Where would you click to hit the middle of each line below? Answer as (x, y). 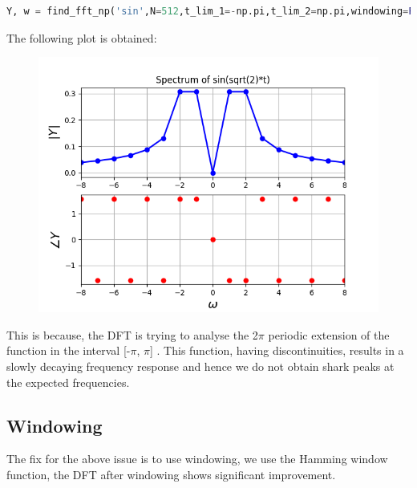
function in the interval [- (69, 350)
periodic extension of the (329, 334)
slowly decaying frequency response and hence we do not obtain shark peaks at (200, 366)
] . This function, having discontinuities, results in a (277, 350)
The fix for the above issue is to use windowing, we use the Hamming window (197, 459)
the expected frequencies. (68, 382)
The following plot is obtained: (82, 37)
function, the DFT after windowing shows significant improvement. (171, 474)
